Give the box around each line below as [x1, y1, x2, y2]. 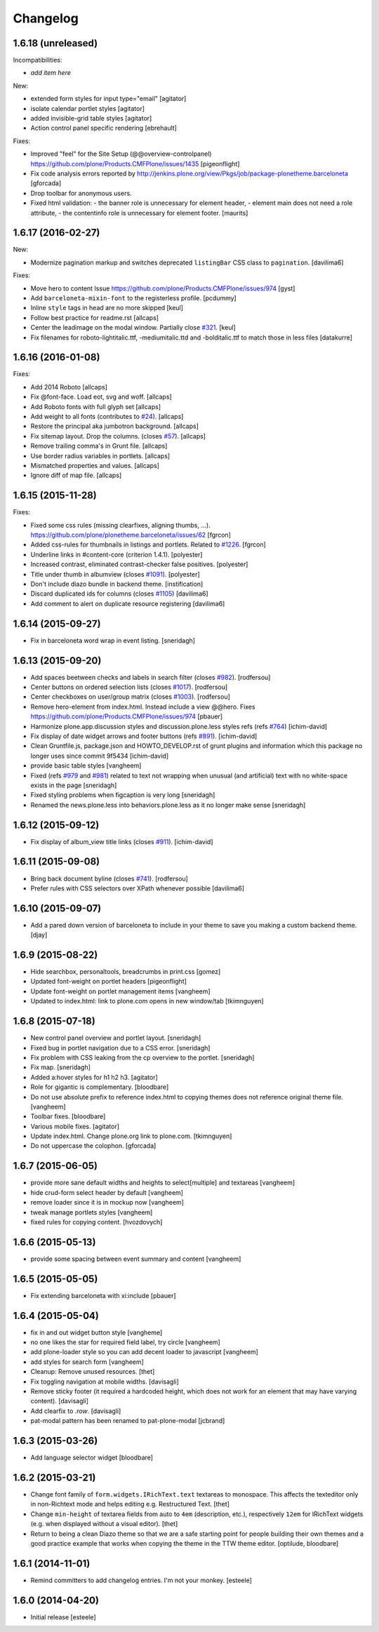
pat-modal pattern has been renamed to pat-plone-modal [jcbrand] [30, 1417, 225, 1425]
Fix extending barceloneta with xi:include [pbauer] [30, 1291, 176, 1299]
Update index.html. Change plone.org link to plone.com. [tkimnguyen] [30, 1132, 232, 1140]
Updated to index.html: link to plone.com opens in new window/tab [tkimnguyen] [30, 997, 264, 1005]
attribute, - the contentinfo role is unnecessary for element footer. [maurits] [30, 208, 248, 217]
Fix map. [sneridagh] [30, 1063, 91, 1071]
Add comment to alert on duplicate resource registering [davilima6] [30, 599, 225, 608]
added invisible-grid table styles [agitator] [30, 114, 152, 123]
